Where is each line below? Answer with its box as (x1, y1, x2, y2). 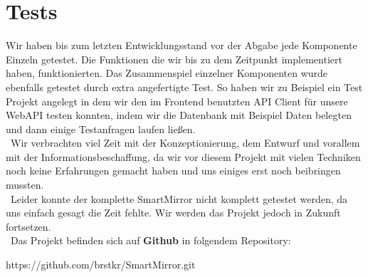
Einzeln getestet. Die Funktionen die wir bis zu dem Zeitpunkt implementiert (6, 51, 342, 66)
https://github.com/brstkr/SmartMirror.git (6, 257, 196, 272)
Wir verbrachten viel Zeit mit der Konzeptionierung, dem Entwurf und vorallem (10, 135, 360, 150)
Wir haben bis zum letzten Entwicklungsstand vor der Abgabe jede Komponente (6, 38, 357, 53)
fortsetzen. (6, 219, 51, 234)
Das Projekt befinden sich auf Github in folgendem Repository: (10, 233, 291, 248)
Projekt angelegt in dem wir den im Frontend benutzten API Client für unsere (6, 93, 348, 108)
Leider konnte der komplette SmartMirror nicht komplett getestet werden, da (10, 191, 348, 206)
